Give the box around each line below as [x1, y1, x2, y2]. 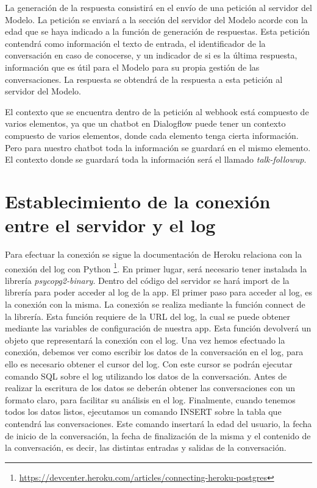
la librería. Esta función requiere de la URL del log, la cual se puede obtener [5, 309, 290, 322]
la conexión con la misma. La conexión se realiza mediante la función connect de [5, 298, 305, 311]
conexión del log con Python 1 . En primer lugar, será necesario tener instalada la [5, 260, 307, 275]
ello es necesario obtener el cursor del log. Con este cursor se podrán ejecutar [5, 358, 293, 370]
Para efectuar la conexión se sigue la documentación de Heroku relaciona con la [5, 248, 302, 261]
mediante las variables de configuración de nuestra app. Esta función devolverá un [5, 322, 312, 334]
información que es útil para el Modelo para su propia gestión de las [5, 60, 260, 73]
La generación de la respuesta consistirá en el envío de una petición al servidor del [5, 1, 312, 13]
